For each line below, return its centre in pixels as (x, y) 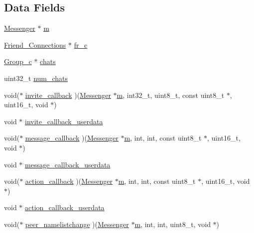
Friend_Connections (35, 44)
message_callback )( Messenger (72, 138)
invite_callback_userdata (64, 121)
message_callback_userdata (68, 164)
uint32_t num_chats (36, 78)
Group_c (18, 61)
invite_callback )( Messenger (68, 95)
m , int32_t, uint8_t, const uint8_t (171, 95)
